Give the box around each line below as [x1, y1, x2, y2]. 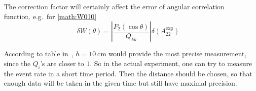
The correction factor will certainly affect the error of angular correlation [4, 1, 224, 11]
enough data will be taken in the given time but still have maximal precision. [4, 78, 237, 88]
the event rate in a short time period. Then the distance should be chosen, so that [4, 68, 253, 78]
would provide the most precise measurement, [108, 48, 247, 59]
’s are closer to [40, 58, 84, 68]
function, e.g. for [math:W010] [4, 11, 97, 21]
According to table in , [4, 48, 73, 59]
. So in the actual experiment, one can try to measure [90, 58, 252, 68]
